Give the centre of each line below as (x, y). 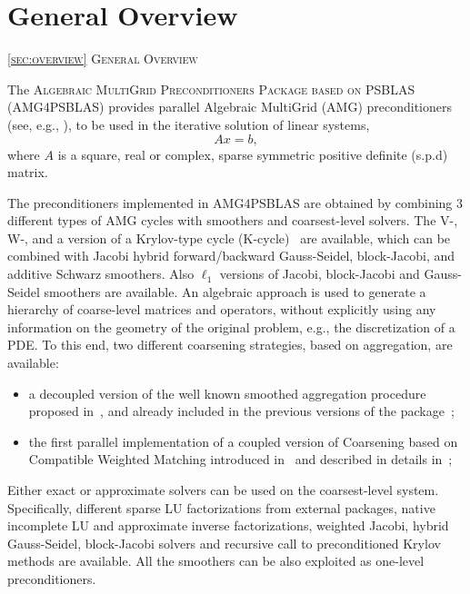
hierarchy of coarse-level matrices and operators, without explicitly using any (222, 309)
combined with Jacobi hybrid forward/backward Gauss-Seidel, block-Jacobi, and (231, 256)
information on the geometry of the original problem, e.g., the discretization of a (231, 327)
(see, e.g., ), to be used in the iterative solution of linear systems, (189, 124)
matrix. (28, 172)
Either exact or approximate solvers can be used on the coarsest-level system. (223, 490)
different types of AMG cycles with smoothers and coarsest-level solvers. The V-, (233, 220)
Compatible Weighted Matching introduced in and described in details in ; (240, 459)
